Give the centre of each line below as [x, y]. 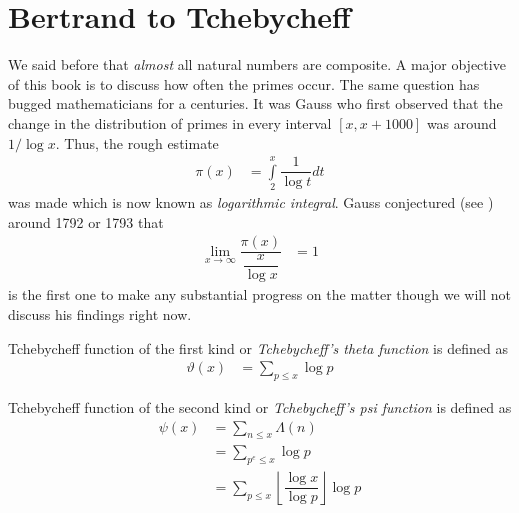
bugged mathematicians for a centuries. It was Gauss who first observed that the [255, 103]
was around [461, 122]
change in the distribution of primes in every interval [170, 122]
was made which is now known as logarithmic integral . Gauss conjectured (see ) [251, 202]
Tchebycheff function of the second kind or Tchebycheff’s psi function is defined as [260, 407]
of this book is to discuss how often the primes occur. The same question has [244, 83]
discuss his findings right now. [100, 314]
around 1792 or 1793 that [86, 221]
